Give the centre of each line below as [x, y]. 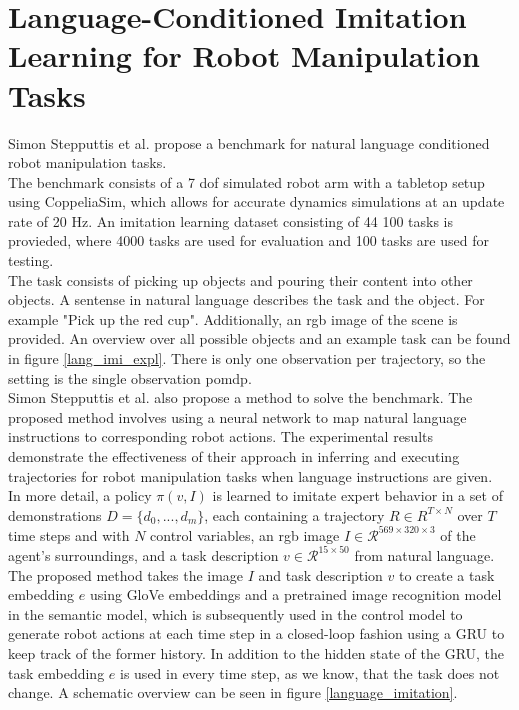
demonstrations [55, 514]
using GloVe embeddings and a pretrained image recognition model [295, 594]
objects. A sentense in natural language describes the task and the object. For [246, 299]
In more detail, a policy [80, 495]
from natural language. [424, 554]
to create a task [446, 574]
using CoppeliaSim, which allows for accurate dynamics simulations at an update [256, 201]
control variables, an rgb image [245, 534]
